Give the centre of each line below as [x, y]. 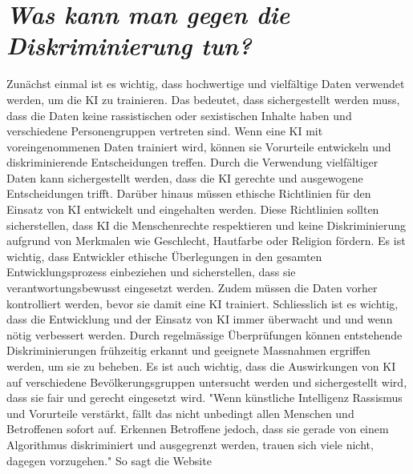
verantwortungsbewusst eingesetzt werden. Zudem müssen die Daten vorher [192, 288]
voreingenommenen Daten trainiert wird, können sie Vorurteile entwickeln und [199, 146]
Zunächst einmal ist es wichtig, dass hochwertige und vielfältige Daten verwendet [206, 84]
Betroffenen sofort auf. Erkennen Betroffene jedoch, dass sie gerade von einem [198, 429]
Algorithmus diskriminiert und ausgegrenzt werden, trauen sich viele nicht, [190, 444]
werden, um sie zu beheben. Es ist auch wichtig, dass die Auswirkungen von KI [201, 366]
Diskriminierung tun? [129, 46]
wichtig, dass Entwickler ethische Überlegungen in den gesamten [164, 256]
